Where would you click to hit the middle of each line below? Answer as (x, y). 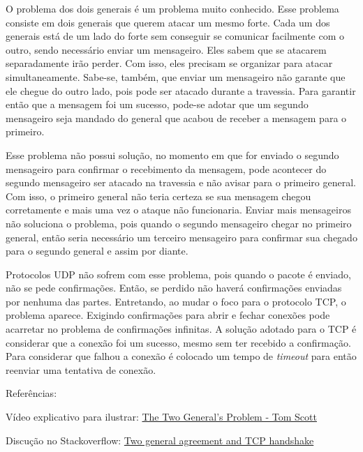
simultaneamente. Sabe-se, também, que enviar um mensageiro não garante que (176, 76)
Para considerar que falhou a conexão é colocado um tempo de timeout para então (181, 356)
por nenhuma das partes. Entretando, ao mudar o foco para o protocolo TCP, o (176, 301)
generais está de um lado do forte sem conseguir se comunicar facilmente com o (175, 36)
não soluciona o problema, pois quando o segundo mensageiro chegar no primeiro (179, 223)
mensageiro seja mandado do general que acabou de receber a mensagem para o (176, 118)
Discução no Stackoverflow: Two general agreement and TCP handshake (160, 440)
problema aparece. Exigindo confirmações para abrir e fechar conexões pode (168, 315)
